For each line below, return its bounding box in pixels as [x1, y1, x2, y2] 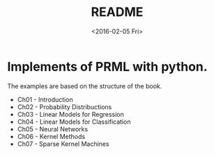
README [91, 4, 144, 20]
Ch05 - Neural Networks [17, 124, 89, 133]
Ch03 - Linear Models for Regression [17, 110, 124, 118]
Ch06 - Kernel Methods [17, 132, 86, 140]
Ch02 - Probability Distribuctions [17, 102, 112, 111]
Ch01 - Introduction [17, 95, 73, 104]
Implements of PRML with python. [7, 58, 208, 74]
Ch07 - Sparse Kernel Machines [17, 140, 109, 148]
